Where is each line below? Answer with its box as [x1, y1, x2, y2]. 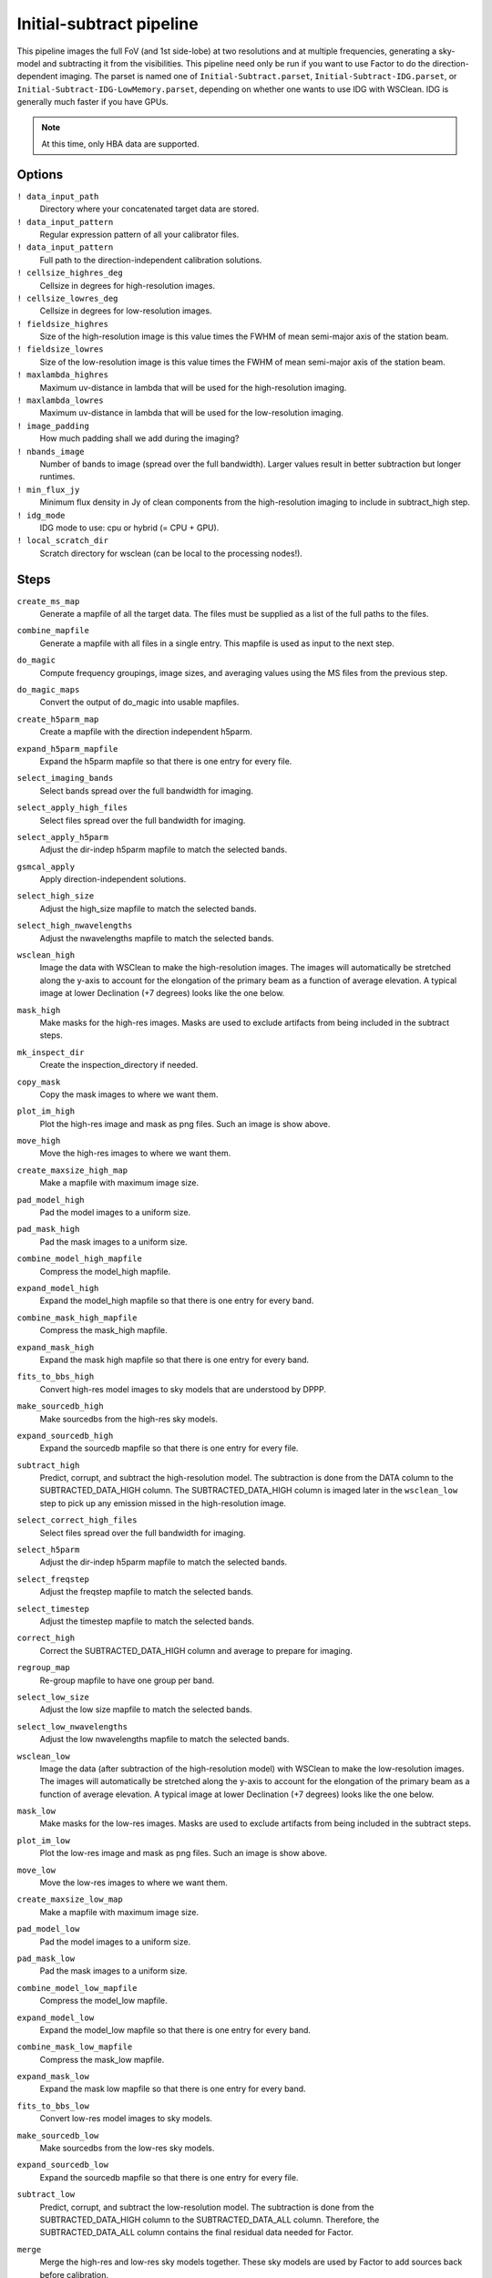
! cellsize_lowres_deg [16, 292, 118, 303]
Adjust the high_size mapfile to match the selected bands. [39, 903, 257, 914]
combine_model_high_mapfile [16, 1254, 143, 1264]
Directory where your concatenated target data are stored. [39, 203, 260, 214]
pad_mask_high [16, 1224, 80, 1235]
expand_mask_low [16, 2071, 90, 2082]
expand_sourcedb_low [16, 2160, 109, 2170]
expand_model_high [16, 1283, 99, 1293]
